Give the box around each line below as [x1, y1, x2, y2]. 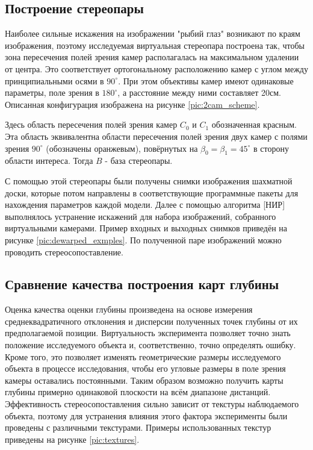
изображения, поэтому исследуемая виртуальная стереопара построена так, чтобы [5, 39, 305, 51]
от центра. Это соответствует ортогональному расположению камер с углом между [5, 62, 308, 75]
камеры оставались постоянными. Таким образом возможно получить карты [5, 373, 284, 386]
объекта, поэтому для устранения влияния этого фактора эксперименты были [5, 409, 288, 422]
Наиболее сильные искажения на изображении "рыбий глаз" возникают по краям [5, 27, 300, 40]
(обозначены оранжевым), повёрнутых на [46, 142, 198, 154]
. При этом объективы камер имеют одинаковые [118, 74, 294, 87]
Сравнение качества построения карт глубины [5, 275, 279, 293]
